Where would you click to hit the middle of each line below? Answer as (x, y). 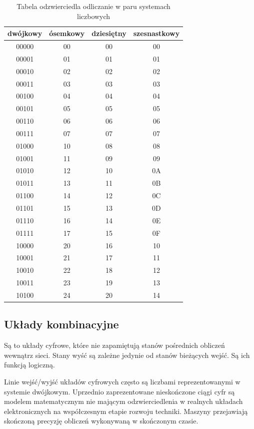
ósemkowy (67, 33)
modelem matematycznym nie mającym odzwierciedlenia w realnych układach (123, 401)
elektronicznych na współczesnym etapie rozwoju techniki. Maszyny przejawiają (126, 411)
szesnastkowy (156, 33)
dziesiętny (109, 33)
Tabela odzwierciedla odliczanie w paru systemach (93, 6)
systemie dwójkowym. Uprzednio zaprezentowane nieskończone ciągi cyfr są (119, 391)
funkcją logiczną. (29, 365)
